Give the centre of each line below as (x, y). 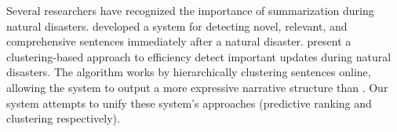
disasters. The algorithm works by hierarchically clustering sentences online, (189, 72)
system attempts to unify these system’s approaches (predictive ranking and (189, 103)
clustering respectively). (63, 118)
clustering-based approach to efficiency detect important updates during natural (199, 56)
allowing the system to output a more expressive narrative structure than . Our (197, 87)
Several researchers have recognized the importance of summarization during (190, 10)
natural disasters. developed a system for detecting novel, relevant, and (177, 26)
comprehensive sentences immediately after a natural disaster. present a (179, 41)
